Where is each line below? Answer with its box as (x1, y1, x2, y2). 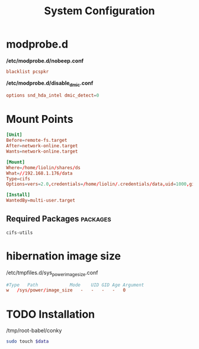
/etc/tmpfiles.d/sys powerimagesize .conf (6, 269, 98, 277)
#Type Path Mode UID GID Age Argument (6, 282, 145, 288)
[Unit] (6, 132, 23, 138)
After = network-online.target (6, 143, 78, 149)
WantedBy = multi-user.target (6, 198, 76, 204)
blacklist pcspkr (6, 68, 49, 75)
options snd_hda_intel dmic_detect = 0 (6, 92, 99, 99)
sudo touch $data (6, 338, 49, 345)
